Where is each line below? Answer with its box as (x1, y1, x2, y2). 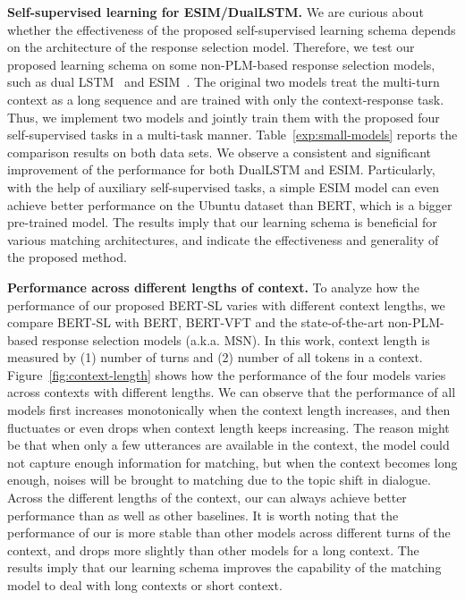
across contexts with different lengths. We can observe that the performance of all (7, 383, 456, 401)
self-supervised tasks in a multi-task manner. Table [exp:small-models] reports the (7, 125, 458, 144)
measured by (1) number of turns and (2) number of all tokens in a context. (7, 348, 423, 367)
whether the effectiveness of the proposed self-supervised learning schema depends (7, 20, 456, 38)
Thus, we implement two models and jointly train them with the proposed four (7, 107, 440, 126)
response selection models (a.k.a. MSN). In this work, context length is (41, 330, 430, 349)
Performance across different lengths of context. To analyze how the (7, 277, 419, 296)
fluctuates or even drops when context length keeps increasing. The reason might (7, 418, 450, 436)
